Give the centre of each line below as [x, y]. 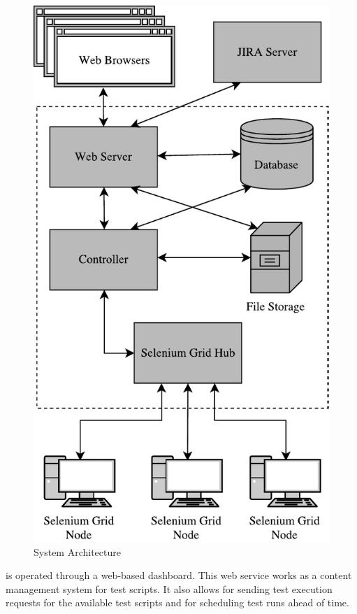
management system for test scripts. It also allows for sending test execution [169, 588]
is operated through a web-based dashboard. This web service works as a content [179, 575]
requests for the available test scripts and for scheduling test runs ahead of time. [177, 602]
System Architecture [77, 551]
